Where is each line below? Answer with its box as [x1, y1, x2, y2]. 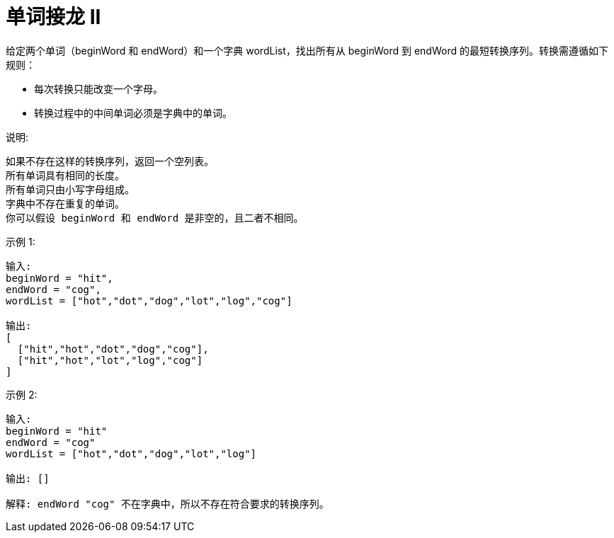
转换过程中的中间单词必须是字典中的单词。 [34, 106, 232, 119]
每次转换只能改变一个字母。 [34, 82, 163, 95]
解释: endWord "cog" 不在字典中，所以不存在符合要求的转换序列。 [6, 498, 329, 510]
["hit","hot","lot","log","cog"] [17, 354, 203, 366]
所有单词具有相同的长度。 [6, 169, 125, 181]
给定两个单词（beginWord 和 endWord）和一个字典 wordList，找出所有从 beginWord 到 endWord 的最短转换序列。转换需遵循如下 [6, 44, 608, 57]
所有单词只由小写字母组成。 [6, 183, 135, 195]
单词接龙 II [6, 5, 101, 29]
